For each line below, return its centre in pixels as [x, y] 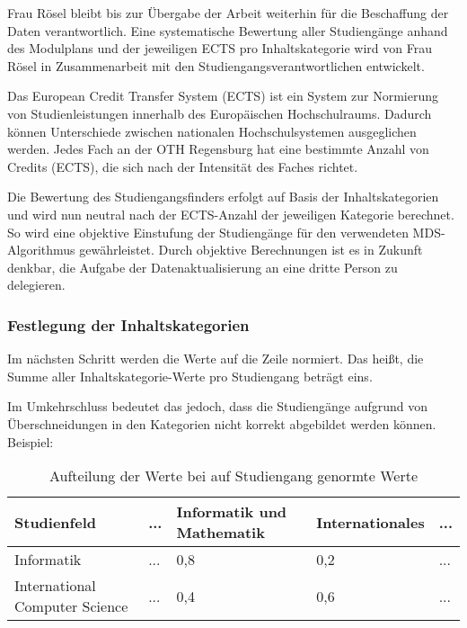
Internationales [370, 522]
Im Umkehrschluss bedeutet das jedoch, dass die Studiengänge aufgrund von [218, 406]
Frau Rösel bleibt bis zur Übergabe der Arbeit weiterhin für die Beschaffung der [228, 13]
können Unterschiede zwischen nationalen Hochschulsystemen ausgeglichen [212, 131]
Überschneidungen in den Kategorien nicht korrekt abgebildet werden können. [222, 423]
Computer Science [71, 606]
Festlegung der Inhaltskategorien [128, 324]
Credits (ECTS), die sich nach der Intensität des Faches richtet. [183, 166]
